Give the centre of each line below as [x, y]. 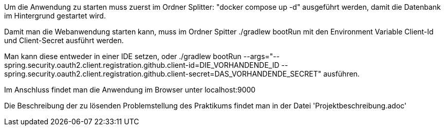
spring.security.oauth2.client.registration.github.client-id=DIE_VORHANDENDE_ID [142, 65]
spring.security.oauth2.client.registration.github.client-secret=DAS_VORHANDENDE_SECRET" [163, 74]
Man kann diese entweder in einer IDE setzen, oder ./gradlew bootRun [123, 56]
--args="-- [262, 56]
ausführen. [341, 74]
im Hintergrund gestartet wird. [55, 16]
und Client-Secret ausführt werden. [64, 40]
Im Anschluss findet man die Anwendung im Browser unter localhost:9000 [130, 90]
